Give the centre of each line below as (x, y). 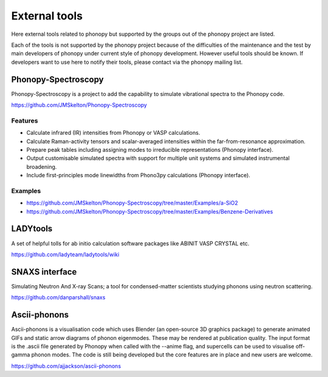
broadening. (42, 166)
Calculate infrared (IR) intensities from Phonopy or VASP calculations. (113, 133)
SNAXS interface (44, 272)
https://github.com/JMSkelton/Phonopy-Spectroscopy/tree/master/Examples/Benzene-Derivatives (150, 211)
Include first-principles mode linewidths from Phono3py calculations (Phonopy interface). (138, 175)
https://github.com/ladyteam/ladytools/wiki (65, 254)
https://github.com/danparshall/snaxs (58, 297)
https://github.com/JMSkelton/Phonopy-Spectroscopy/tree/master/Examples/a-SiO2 (132, 203)
